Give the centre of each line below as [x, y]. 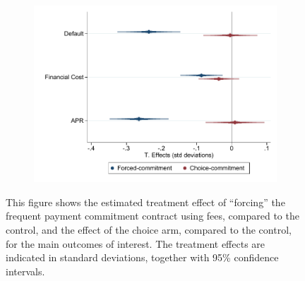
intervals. [25, 271]
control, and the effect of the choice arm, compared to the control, [149, 229]
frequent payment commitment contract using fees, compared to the [152, 216]
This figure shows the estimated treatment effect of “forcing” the [145, 202]
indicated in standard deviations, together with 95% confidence [142, 257]
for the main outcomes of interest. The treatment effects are [136, 243]
